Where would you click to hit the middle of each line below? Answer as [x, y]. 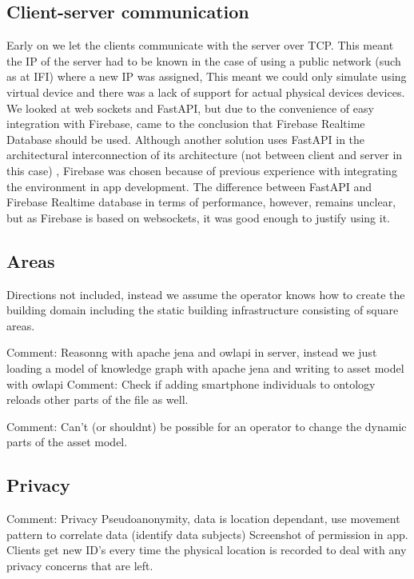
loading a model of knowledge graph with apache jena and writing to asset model [205, 367]
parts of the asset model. [67, 442]
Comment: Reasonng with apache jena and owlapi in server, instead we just [192, 352]
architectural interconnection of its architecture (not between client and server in [205, 155]
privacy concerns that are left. [80, 565]
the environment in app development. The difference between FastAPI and [189, 186]
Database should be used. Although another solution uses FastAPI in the [186, 139]
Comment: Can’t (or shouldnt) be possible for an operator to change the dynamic [207, 426]
